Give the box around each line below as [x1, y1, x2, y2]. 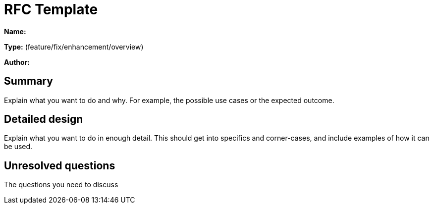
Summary [4, 75, 53, 88]
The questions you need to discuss [4, 180, 118, 189]
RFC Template [4, 1, 98, 18]
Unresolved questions [4, 159, 115, 172]
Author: [4, 57, 30, 66]
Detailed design [4, 113, 83, 126]
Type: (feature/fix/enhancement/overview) [4, 42, 144, 51]
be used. [4, 142, 33, 151]
